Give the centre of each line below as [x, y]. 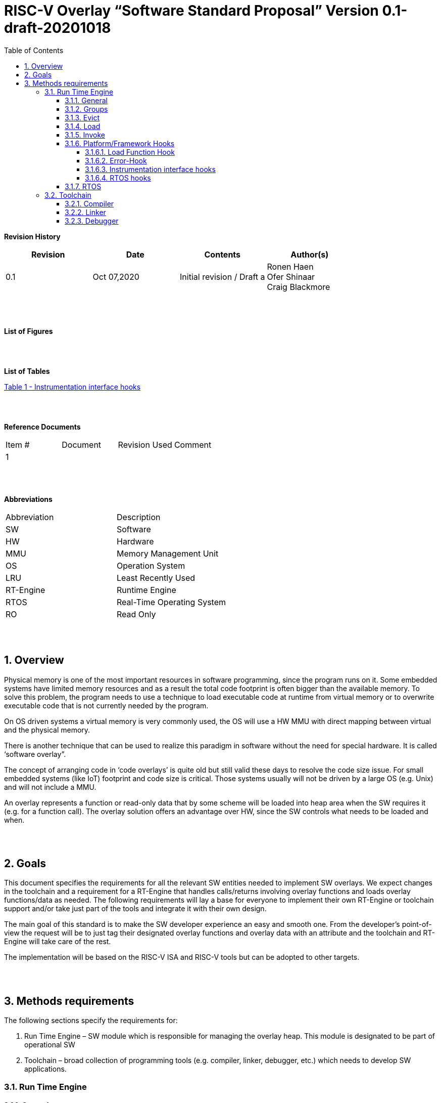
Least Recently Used [156, 578]
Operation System [151, 565]
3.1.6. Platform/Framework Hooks [120, 143]
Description [139, 517]
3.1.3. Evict [82, 117]
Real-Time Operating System [171, 602]
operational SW [50, 1045]
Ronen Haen [290, 266]
